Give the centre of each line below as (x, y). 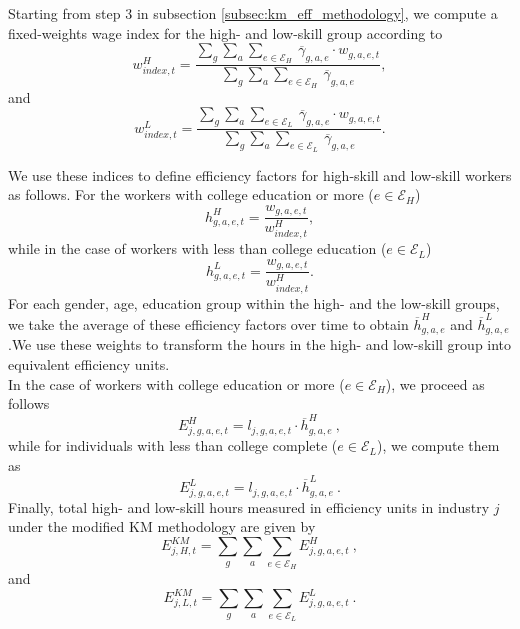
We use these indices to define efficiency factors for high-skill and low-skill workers (260, 174)
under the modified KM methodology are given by (162, 526)
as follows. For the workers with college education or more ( (191, 194)
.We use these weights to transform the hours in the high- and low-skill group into (260, 344)
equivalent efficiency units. (89, 363)
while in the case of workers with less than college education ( (197, 248)
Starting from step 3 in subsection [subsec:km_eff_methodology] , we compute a (253, 13)
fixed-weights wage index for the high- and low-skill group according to (225, 32)
